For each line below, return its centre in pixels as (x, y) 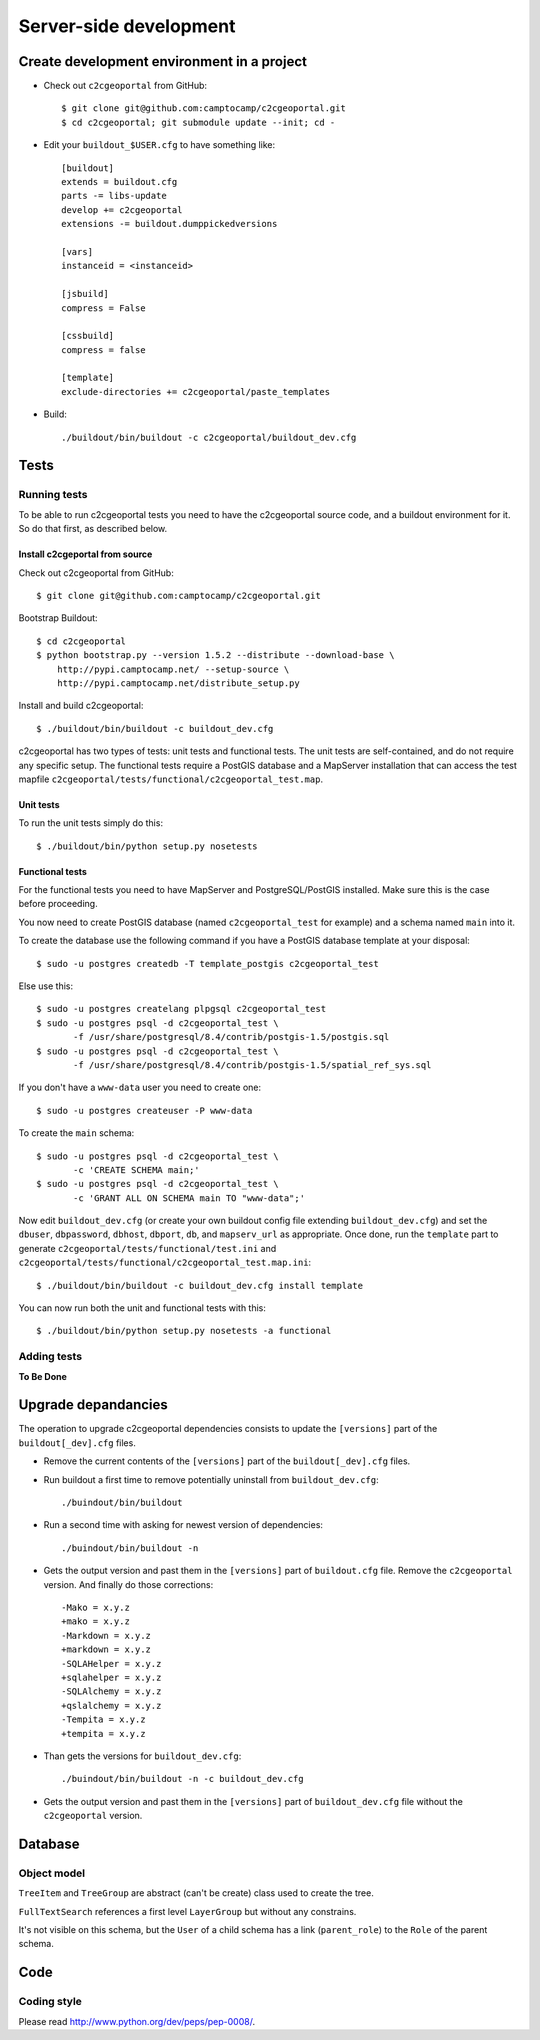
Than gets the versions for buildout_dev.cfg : (142, 1756)
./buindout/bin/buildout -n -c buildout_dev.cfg (182, 1779)
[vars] (77, 251)
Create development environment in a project (162, 61)
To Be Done (42, 1376)
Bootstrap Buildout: (58, 618)
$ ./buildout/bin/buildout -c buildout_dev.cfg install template (200, 1285)
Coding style (50, 2002)
